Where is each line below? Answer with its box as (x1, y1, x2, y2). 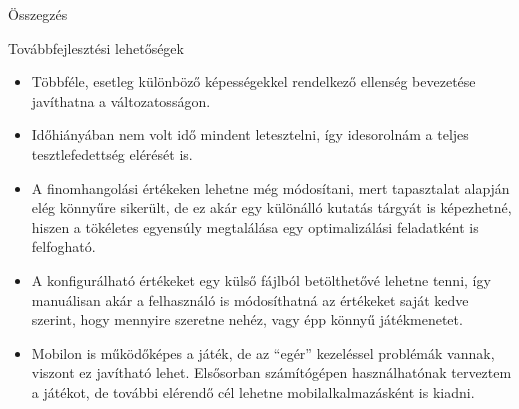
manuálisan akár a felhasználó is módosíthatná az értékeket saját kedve (31, 289, 469, 310)
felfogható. (31, 236, 96, 257)
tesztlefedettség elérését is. (31, 143, 193, 164)
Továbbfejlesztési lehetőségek (8, 37, 184, 58)
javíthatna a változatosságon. (31, 90, 211, 111)
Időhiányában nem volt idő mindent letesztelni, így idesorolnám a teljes (31, 124, 469, 145)
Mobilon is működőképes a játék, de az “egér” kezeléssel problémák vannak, (31, 342, 495, 363)
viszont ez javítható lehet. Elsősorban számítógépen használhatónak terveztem (31, 362, 512, 383)
